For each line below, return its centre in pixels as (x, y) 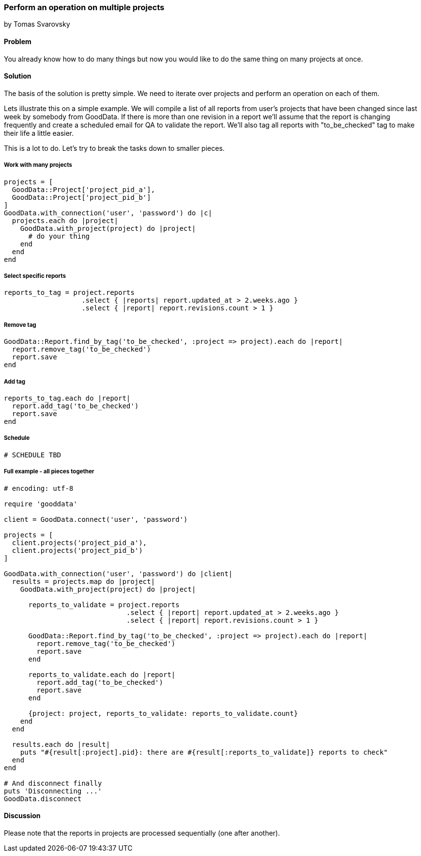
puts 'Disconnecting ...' (53, 791)
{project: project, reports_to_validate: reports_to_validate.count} (163, 713)
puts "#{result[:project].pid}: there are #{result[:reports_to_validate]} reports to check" (204, 752)
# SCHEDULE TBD (33, 455)
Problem (18, 41)
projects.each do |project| (65, 220)
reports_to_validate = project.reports (104, 605)
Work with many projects (38, 165)
